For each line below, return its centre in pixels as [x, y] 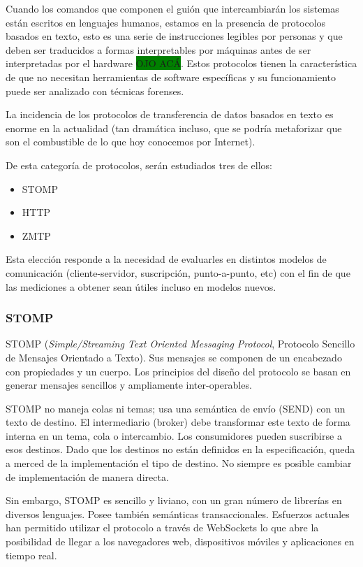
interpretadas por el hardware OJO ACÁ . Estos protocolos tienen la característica [181, 63]
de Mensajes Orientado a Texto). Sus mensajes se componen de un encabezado [174, 357]
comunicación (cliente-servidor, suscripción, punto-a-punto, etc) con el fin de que [178, 272]
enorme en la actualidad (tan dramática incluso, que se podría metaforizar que [174, 128]
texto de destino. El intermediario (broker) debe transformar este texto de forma [178, 422]
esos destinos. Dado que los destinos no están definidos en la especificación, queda [180, 449]
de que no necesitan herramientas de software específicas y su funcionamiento [171, 77]
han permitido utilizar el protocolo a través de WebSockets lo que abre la [162, 527]
